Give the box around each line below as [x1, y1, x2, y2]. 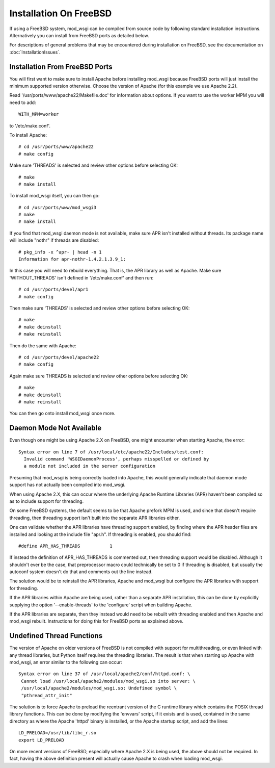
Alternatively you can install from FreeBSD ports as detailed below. [9, 32, 150, 38]
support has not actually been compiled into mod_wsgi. [9, 482, 126, 488]
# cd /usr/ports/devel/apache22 [18, 354, 99, 360]
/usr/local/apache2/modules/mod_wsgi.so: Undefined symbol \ [21, 685, 177, 691]
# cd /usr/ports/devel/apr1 [18, 287, 89, 293]
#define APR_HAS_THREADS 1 [18, 543, 113, 549]
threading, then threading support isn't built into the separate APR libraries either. [9, 515, 180, 521]
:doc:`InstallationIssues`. [9, 49, 61, 55]
